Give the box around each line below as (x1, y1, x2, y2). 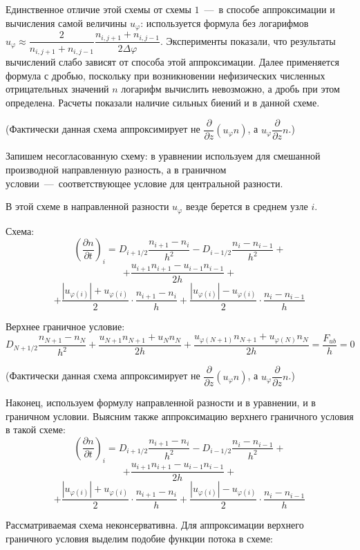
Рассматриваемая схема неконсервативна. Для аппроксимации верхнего (6, 518, 304, 532)
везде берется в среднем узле (185, 199, 308, 214)
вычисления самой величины (6, 15, 127, 30)
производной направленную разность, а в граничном (6, 162, 227, 177)
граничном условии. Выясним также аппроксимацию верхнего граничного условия (6, 408, 354, 423)
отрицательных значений (6, 82, 109, 96)
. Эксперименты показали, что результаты (160, 33, 336, 48)
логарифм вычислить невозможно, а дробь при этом (121, 82, 340, 96)
